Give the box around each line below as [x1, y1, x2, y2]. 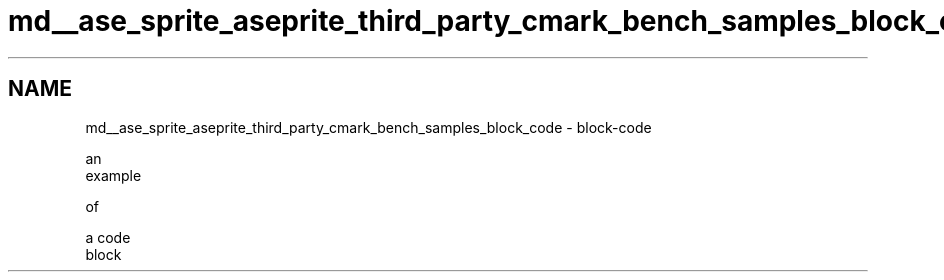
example [85, 166, 142, 184]
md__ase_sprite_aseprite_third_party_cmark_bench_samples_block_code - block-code [85, 118, 652, 136]
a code [85, 228, 131, 246]
